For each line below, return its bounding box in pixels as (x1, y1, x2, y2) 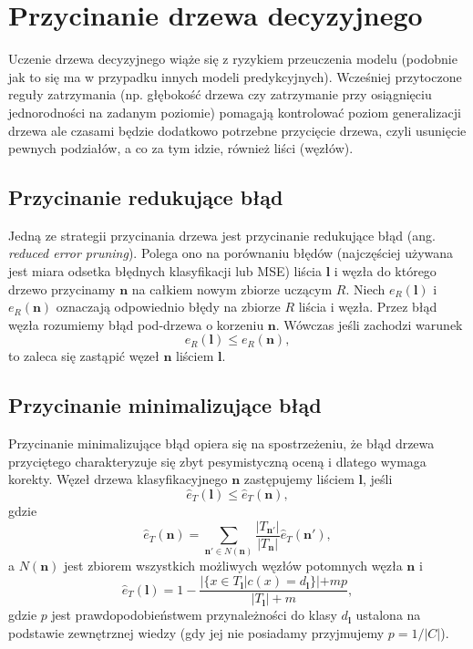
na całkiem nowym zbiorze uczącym (131, 279, 333, 298)
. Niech (345, 279, 386, 298)
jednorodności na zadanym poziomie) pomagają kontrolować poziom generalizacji (8, 102, 461, 121)
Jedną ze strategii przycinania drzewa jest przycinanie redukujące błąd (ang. (8, 225, 436, 244)
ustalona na (355, 605, 421, 624)
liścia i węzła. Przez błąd (298, 297, 437, 316)
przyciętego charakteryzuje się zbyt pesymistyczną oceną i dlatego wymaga (8, 451, 427, 470)
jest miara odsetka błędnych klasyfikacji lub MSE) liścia (8, 262, 322, 281)
